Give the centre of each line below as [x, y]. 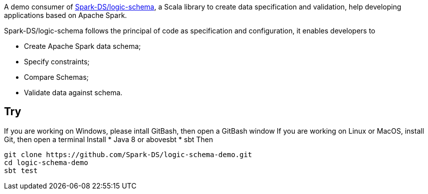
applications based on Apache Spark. [66, 15]
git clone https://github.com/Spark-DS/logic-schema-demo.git [128, 154]
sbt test [21, 170]
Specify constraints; [57, 62]
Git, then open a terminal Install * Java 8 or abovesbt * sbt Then [108, 139]
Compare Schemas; [56, 77]
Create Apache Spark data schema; [83, 46]
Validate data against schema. [73, 93]
